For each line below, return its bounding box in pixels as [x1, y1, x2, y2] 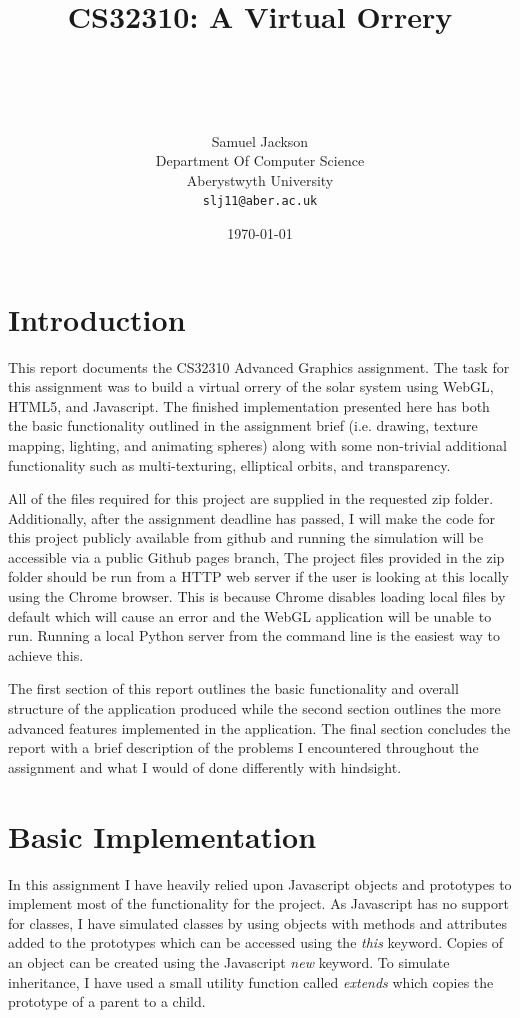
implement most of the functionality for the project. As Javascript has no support [8, 893, 509, 914]
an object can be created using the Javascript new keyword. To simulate [8, 951, 450, 972]
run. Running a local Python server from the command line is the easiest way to [8, 625, 501, 646]
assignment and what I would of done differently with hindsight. [8, 756, 402, 777]
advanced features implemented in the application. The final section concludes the [8, 717, 511, 738]
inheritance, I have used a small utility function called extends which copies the [8, 971, 494, 992]
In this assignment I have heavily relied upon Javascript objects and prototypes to [8, 873, 512, 894]
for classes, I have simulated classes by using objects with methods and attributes [8, 912, 508, 933]
